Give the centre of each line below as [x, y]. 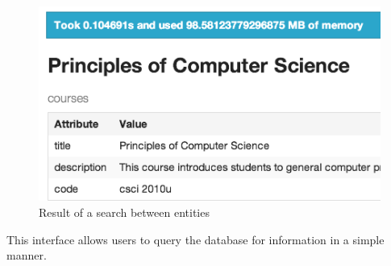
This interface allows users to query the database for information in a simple [195, 239]
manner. [27, 255]
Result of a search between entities [124, 212]
